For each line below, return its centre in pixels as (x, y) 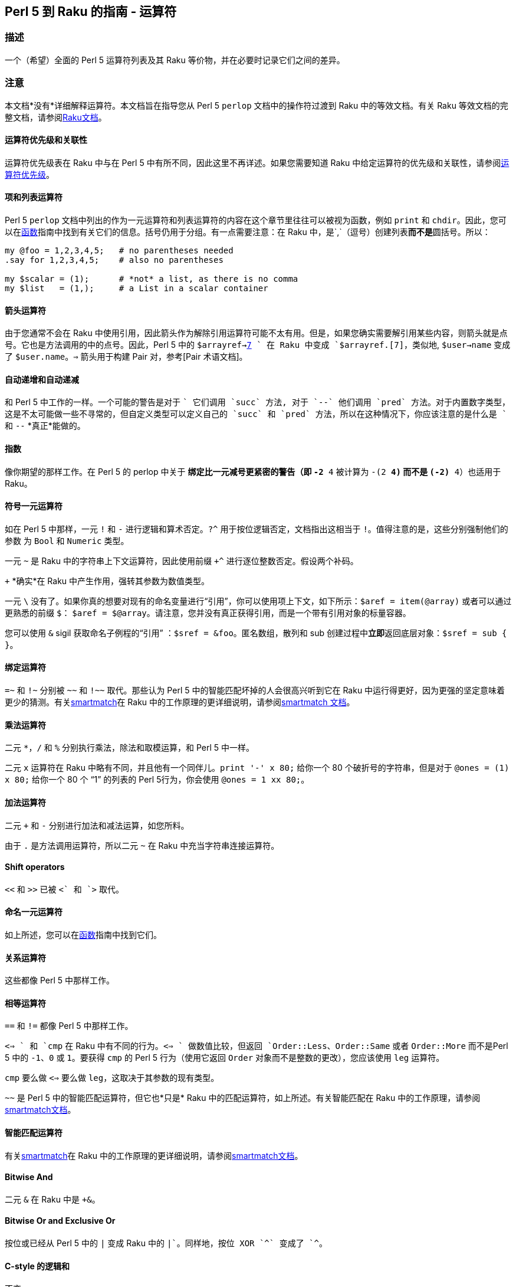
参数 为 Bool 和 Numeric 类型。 (67, 540)
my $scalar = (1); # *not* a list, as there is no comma (152, 278)
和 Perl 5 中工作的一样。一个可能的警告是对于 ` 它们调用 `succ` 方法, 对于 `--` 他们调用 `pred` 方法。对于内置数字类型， (258, 402)
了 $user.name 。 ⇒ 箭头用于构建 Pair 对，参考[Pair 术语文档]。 (126, 357)
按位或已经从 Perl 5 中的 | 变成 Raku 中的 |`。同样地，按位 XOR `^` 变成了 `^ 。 (166, 1243)
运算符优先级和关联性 (46, 140)
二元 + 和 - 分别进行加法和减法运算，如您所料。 (97, 825)
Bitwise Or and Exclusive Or (60, 1221)
